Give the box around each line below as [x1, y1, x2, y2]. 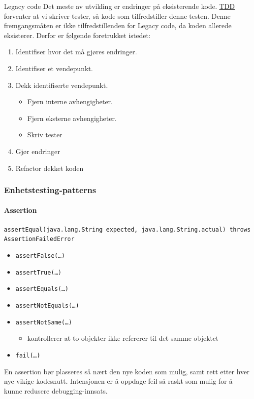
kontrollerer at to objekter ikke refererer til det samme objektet [27, 333, 219, 343]
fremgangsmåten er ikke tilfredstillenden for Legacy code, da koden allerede [4, 20, 232, 31]
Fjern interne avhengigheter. [27, 96, 113, 107]
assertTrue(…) [15, 269, 62, 276]
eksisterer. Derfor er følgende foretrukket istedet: [4, 30, 151, 40]
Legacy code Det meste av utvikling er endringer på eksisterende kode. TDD [4, 1, 235, 11]
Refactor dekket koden [15, 162, 84, 173]
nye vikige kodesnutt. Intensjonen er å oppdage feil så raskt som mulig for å [4, 376, 233, 386]
